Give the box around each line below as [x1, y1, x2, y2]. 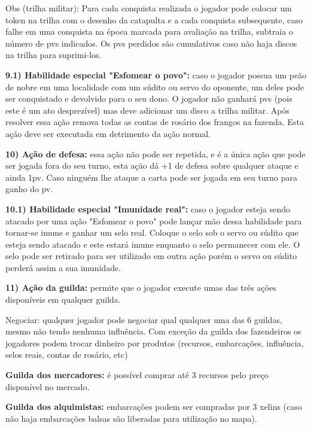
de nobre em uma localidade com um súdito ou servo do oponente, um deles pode [5, 80, 304, 93]
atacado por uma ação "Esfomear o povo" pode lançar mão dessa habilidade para [5, 214, 302, 227]
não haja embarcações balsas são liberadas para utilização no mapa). [5, 412, 257, 424]
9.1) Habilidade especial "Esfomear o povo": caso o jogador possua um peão [5, 68, 307, 81]
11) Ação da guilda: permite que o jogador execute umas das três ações [5, 281, 276, 294]
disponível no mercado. [5, 380, 90, 393]
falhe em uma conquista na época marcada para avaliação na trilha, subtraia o [5, 25, 293, 38]
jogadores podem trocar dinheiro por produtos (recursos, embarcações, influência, [5, 336, 304, 349]
